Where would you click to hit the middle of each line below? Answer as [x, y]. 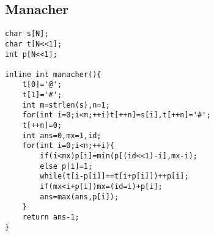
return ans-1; [51, 217]
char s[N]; [27, 34]
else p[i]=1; [66, 166]
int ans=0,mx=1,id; [62, 135]
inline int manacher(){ [53, 74]
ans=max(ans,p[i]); [79, 197]
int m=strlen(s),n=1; [66, 105]
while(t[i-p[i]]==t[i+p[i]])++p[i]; [114, 176]
